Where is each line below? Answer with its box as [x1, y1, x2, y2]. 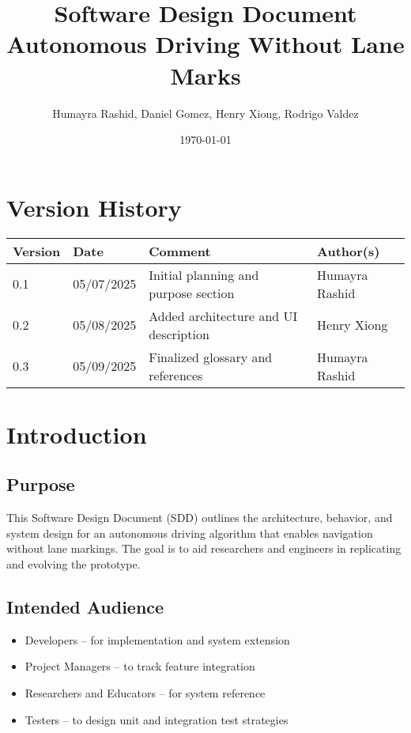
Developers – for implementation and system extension [25, 631, 290, 648]
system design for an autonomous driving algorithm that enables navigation [6, 524, 373, 541]
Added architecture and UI [149, 306, 298, 325]
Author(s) [317, 241, 380, 260]
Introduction [6, 418, 147, 450]
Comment [149, 241, 211, 260]
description [149, 324, 209, 343]
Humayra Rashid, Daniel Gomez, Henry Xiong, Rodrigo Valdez [52, 104, 359, 121]
